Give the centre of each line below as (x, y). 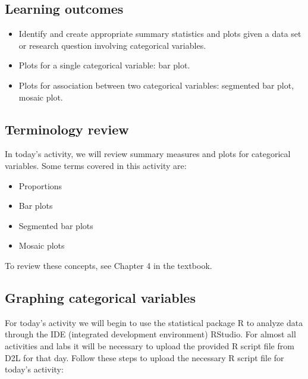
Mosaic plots (42, 245)
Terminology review (67, 129)
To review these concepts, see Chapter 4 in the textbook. (109, 265)
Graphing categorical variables (100, 297)
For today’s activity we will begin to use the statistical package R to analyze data (154, 322)
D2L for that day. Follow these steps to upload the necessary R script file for (144, 357)
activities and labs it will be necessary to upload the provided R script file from (150, 345)
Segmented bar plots (56, 225)
